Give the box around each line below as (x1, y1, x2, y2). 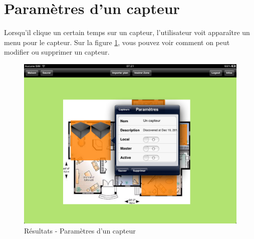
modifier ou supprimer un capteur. (4, 47, 110, 57)
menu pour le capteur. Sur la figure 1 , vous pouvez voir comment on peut (4, 37, 230, 47)
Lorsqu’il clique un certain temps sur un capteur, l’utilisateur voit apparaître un (4, 27, 250, 38)
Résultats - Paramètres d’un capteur (24, 225, 136, 235)
